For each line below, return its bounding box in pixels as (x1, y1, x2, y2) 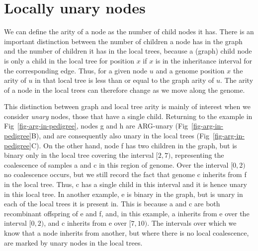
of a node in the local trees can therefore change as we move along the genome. (4, 84, 245, 95)
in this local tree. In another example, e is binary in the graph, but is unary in (4, 188, 243, 199)
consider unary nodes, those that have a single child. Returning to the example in (4, 111, 253, 121)
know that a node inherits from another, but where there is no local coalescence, (4, 228, 249, 238)
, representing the (171, 150, 224, 160)
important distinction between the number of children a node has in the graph (4, 36, 243, 46)
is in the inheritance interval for (155, 55, 253, 65)
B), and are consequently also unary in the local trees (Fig (31, 130, 210, 141)
